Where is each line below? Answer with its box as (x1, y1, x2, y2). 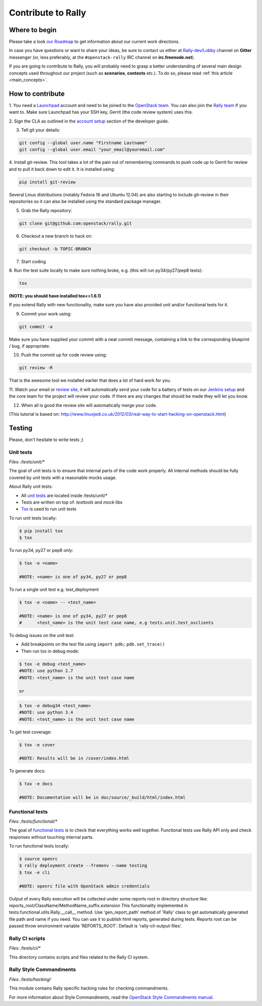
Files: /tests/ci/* (9, 945, 41, 951)
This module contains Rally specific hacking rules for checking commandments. (9, 985, 169, 991)
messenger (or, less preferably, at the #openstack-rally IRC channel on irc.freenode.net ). (9, 54, 195, 60)
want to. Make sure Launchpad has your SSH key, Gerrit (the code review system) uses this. (9, 109, 194, 115)
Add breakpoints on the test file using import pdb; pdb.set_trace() (21, 641, 165, 647)
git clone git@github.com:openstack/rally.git (19, 220, 132, 226)
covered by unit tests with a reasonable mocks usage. (9, 475, 117, 480)
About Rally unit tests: (9, 484, 53, 490)
